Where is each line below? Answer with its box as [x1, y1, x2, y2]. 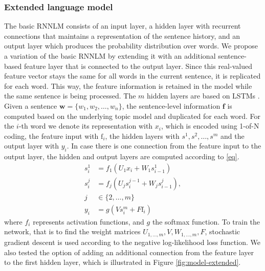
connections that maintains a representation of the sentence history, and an [4, 30, 240, 41]
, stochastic [205, 226, 240, 237]
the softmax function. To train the [152, 216, 260, 227]
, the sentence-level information [122, 100, 220, 111]
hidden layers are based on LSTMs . [147, 90, 260, 101]
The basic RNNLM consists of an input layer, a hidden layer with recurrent [4, 20, 241, 31]
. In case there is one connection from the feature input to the [67, 140, 261, 151]
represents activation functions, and [33, 216, 144, 227]
